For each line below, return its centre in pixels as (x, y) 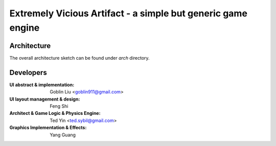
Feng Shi (59, 106)
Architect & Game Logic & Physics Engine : (55, 113)
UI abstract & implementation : (42, 85)
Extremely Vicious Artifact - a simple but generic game (129, 13)
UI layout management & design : (45, 99)
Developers (28, 72)
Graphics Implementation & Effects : (48, 128)
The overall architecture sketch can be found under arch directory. (80, 58)
